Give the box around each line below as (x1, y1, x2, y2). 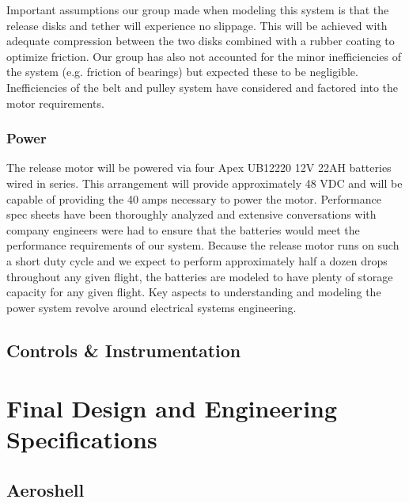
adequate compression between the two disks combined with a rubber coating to (6, 32, 395, 49)
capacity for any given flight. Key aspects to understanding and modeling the (6, 284, 381, 300)
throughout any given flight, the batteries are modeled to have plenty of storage (6, 268, 393, 284)
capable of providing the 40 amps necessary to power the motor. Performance (6, 190, 381, 207)
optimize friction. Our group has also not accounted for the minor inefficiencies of (6, 48, 401, 64)
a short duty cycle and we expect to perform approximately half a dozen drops (6, 252, 388, 269)
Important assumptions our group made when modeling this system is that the (6, 2, 389, 17)
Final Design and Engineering (6, 392, 338, 425)
